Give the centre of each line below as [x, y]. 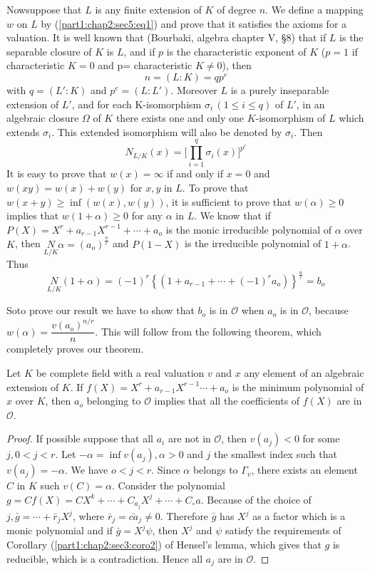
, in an [310, 104]
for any [147, 215]
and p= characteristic [145, 65]
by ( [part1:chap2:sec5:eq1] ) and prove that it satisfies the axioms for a [194, 23]
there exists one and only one [180, 118]
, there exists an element [304, 470]
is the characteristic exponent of [236, 51]
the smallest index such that [276, 454]
